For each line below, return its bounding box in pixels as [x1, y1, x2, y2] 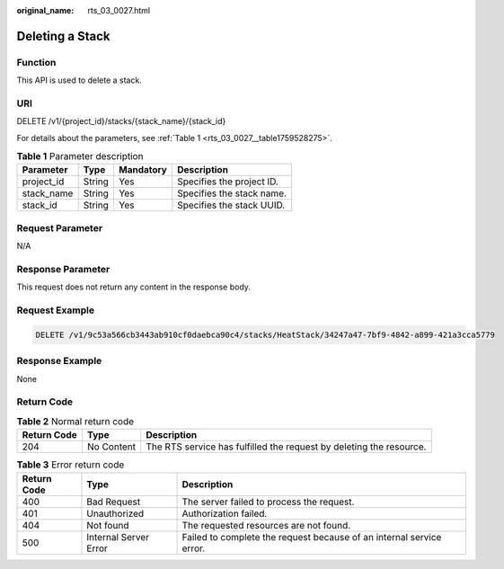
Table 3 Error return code [16, 458, 125, 471]
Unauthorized [86, 507, 145, 520]
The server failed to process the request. [181, 495, 355, 508]
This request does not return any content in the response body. [16, 281, 252, 292]
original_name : [16, 5, 75, 15]
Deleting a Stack [16, 28, 111, 44]
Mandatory [118, 164, 168, 176]
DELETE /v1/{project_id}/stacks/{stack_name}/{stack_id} [16, 116, 226, 127]
